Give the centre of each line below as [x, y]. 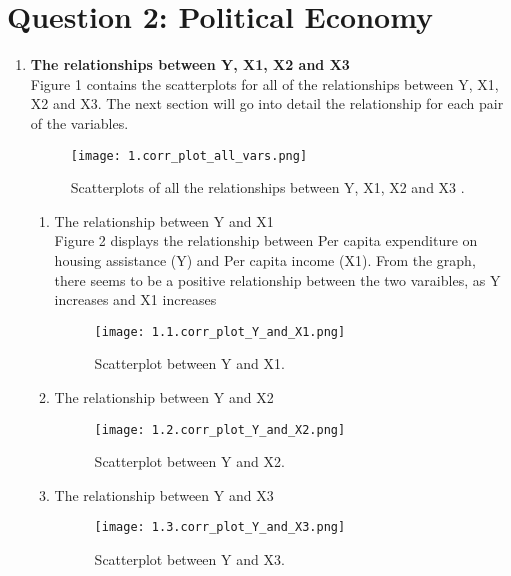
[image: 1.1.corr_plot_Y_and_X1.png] [220, 331]
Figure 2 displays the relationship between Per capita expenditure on [266, 240]
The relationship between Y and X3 [164, 494]
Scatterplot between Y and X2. [189, 461]
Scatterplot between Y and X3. [189, 559]
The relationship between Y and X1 [164, 220]
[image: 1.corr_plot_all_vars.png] [189, 155]
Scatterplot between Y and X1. [189, 363]
